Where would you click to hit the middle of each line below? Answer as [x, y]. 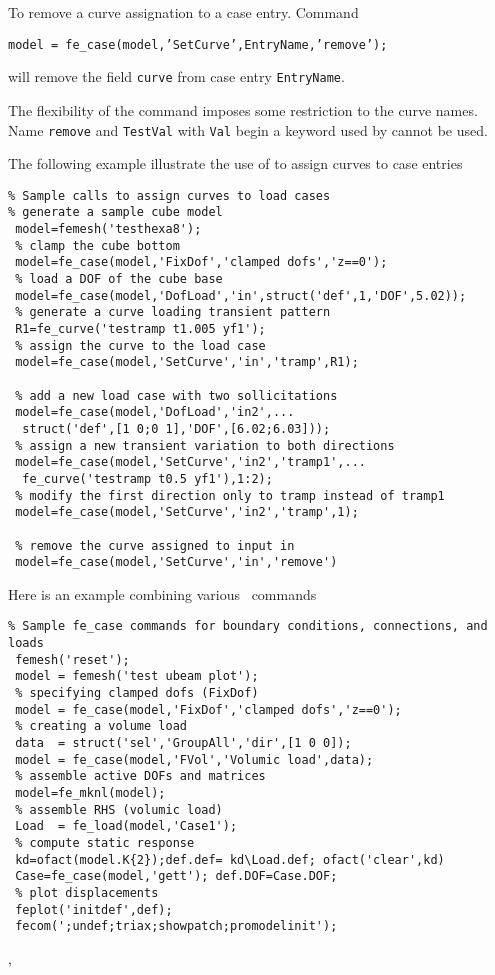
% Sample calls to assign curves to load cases [169, 195]
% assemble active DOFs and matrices [140, 776]
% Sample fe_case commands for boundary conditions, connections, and [248, 626]
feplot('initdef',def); [94, 909]
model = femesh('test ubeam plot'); [137, 676]
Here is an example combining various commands [162, 593]
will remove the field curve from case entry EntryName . [176, 76]
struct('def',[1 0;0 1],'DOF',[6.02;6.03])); [176, 428]
